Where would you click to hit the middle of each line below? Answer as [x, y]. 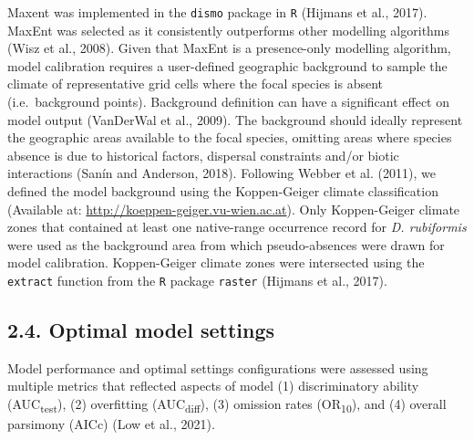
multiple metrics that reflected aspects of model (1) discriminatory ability [213, 386]
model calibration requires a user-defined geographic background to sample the [227, 65]
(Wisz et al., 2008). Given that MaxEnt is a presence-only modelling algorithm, [229, 48]
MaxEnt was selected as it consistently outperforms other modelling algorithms [229, 30]
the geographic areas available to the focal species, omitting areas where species [230, 137]
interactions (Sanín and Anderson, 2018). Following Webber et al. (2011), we [222, 173]
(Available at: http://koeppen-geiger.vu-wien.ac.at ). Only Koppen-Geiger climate [234, 209]
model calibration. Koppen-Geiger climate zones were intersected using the [216, 262]
